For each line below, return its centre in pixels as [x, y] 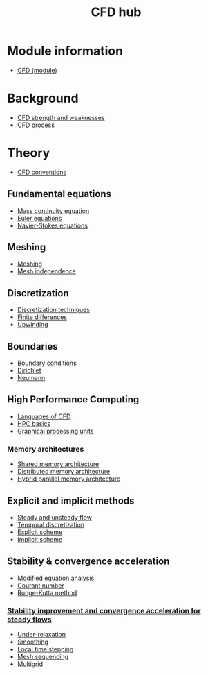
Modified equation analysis [56, 578]
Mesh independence [46, 271]
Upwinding [32, 325]
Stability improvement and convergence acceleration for [104, 610]
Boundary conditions [47, 363]
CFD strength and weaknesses [61, 117]
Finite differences [42, 317]
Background [43, 99]
